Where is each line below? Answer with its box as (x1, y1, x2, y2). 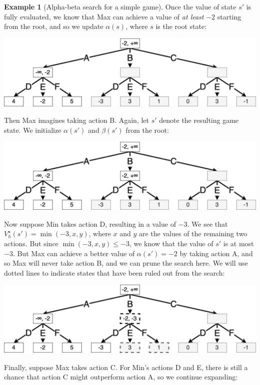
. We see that (187, 218, 228, 229)
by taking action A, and (179, 248, 253, 258)
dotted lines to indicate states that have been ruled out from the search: (4, 267, 225, 278)
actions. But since (4, 238, 58, 249)
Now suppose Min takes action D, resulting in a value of (4, 218, 176, 229)
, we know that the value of (129, 238, 213, 249)
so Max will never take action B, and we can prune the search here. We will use (4, 258, 248, 268)
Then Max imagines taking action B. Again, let (4, 115, 149, 125)
